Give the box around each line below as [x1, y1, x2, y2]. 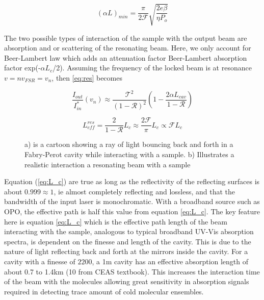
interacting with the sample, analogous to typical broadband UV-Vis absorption [4, 226, 254, 237]
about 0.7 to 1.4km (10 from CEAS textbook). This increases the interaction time [4, 266, 260, 277]
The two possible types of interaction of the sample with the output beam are [4, 32, 247, 43]
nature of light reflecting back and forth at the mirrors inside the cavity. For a [4, 246, 248, 257]
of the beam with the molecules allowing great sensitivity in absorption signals [4, 276, 249, 287]
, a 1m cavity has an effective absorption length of [92, 256, 249, 267]
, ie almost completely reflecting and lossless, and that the [54, 186, 235, 196]
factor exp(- [4, 62, 41, 73]
